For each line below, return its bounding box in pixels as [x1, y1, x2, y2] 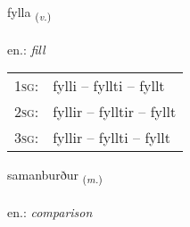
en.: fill [7, 39, 45, 58]
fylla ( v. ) [7, 3, 52, 23]
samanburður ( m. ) [7, 165, 103, 187]
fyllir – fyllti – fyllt [53, 127, 170, 148]
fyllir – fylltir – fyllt [53, 101, 177, 122]
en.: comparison [7, 203, 93, 222]
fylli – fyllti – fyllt [53, 75, 165, 97]
